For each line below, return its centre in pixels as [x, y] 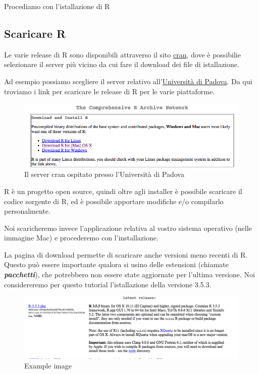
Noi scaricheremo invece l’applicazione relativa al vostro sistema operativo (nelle [128, 228]
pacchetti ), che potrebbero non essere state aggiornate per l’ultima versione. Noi [129, 274]
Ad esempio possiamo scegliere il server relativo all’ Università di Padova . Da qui [128, 81]
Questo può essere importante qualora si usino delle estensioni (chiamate [116, 264]
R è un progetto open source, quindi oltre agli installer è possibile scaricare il [123, 191]
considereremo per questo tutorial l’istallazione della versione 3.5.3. [108, 284]
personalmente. [27, 211]
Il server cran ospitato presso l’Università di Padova [104, 174]
